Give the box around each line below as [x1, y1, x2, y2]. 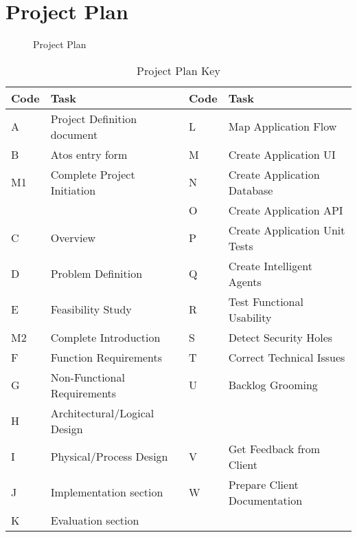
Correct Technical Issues [228, 349, 345, 365]
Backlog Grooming [228, 377, 318, 393]
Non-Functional [50, 369, 125, 385]
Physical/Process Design [50, 448, 168, 465]
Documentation [228, 492, 303, 508]
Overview [50, 230, 96, 246]
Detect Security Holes [228, 329, 333, 345]
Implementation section [50, 484, 163, 501]
